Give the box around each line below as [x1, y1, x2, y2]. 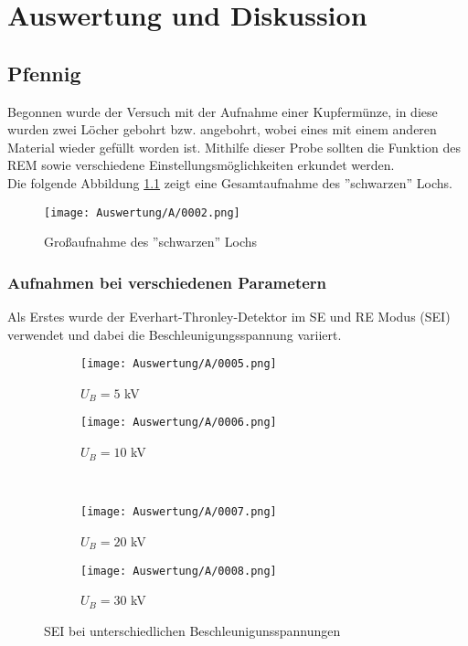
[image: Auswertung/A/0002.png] [44, 206, 240, 219]
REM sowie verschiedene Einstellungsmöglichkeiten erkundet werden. [7, 155, 395, 175]
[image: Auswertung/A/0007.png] [80, 505, 277, 519]
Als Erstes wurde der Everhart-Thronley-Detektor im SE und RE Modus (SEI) [7, 307, 451, 326]
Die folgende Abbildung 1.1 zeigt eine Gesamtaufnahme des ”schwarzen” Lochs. [7, 173, 452, 192]
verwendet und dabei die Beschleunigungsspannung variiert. [7, 324, 342, 344]
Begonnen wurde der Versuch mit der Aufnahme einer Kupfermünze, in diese [7, 101, 438, 121]
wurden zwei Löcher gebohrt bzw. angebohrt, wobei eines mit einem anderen [7, 120, 437, 139]
